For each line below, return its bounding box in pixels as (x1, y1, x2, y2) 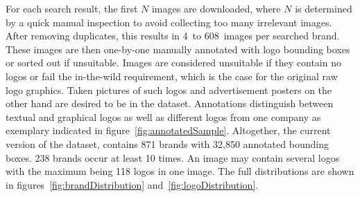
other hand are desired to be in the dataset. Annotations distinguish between (6, 96, 334, 111)
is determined (295, 1, 352, 15)
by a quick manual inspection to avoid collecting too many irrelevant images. (6, 15, 332, 29)
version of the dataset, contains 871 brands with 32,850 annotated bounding (6, 136, 329, 151)
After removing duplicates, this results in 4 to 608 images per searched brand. (6, 28, 340, 43)
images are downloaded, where (151, 1, 281, 15)
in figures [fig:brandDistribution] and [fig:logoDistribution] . (6, 177, 259, 191)
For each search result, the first (6, 1, 138, 15)
